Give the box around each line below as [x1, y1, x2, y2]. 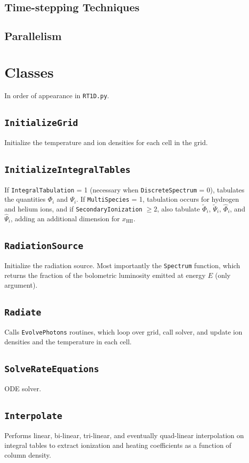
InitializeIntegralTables [4, 165, 131, 175]
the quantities [4, 194, 46, 204]
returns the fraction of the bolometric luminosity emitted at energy [4, 270, 206, 280]
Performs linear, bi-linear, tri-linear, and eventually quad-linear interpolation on [4, 430, 244, 441]
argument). [4, 279, 38, 290]
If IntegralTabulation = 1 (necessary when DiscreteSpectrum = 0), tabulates [4, 184, 245, 194]
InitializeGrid [4, 117, 78, 128]
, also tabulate [157, 204, 200, 214]
